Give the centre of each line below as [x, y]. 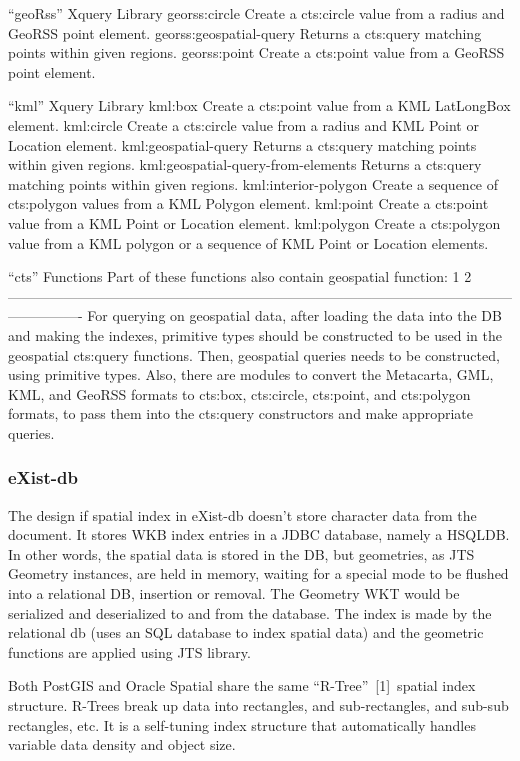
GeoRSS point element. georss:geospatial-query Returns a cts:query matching [245, 32]
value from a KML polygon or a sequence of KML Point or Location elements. [248, 242]
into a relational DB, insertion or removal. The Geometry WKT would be [234, 593]
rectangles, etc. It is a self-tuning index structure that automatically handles [242, 724]
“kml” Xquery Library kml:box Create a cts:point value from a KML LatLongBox [259, 105]
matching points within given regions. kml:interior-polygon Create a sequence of [253, 183]
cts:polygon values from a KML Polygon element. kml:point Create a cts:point [248, 203]
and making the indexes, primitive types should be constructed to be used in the [255, 334]
